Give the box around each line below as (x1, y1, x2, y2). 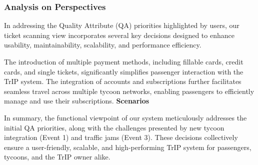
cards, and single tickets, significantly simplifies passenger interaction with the (4, 66, 243, 76)
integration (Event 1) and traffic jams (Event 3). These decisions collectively (4, 132, 238, 142)
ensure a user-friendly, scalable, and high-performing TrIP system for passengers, (4, 141, 251, 152)
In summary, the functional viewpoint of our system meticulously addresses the (4, 112, 247, 122)
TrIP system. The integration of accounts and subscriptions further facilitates (4, 76, 241, 86)
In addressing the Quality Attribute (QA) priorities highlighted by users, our (4, 20, 239, 30)
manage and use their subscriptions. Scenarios (4, 95, 149, 106)
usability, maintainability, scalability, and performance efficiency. (4, 39, 201, 50)
